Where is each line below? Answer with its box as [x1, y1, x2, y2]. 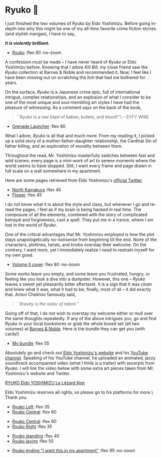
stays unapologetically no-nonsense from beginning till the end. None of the [5, 237, 157, 242]
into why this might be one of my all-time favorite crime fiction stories [17, 25, 156, 31]
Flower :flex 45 [12, 192, 42, 198]
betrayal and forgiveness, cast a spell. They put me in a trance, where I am [5, 217, 154, 222]
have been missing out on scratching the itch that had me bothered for [5, 74, 146, 80]
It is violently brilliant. [5, 40, 50, 46]
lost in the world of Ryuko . [5, 222, 57, 228]
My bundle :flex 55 [12, 340, 50, 346]
